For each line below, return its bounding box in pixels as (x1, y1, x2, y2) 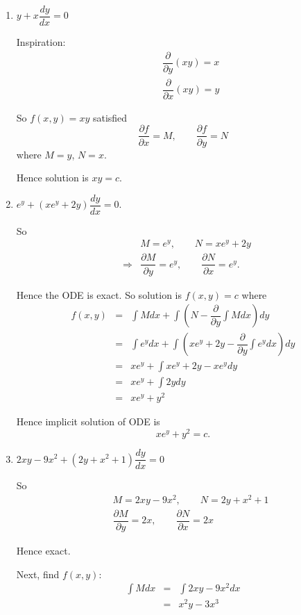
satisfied (92, 110, 128, 124)
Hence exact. (16, 543, 71, 557)
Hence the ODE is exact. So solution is (16, 287, 182, 302)
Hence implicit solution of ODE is (16, 414, 160, 429)
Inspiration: (16, 35, 66, 49)
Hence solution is (16, 170, 89, 185)
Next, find (16, 566, 60, 581)
